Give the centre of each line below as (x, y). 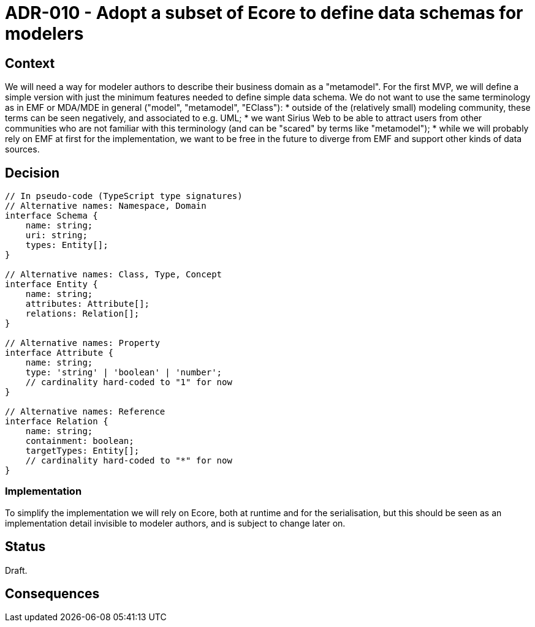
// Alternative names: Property (82, 343)
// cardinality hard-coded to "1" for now (129, 382)
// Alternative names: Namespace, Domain (106, 206)
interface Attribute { (59, 353)
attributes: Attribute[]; (88, 304)
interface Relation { (57, 422)
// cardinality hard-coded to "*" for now (129, 461)
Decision (32, 173)
